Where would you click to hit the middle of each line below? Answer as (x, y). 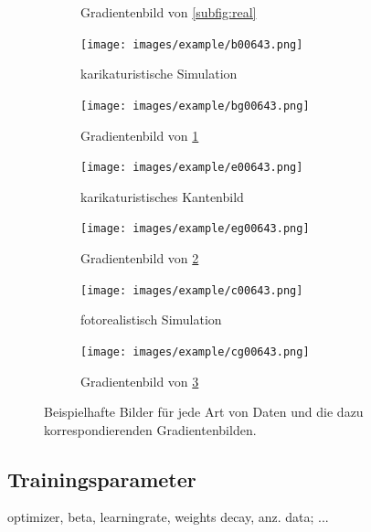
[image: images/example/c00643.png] (192, 290)
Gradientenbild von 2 (140, 258)
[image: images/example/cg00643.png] (195, 351)
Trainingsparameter (102, 479)
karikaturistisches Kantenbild (162, 196)
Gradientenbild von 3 (140, 381)
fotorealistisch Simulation (151, 319)
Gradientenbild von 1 (140, 135)
